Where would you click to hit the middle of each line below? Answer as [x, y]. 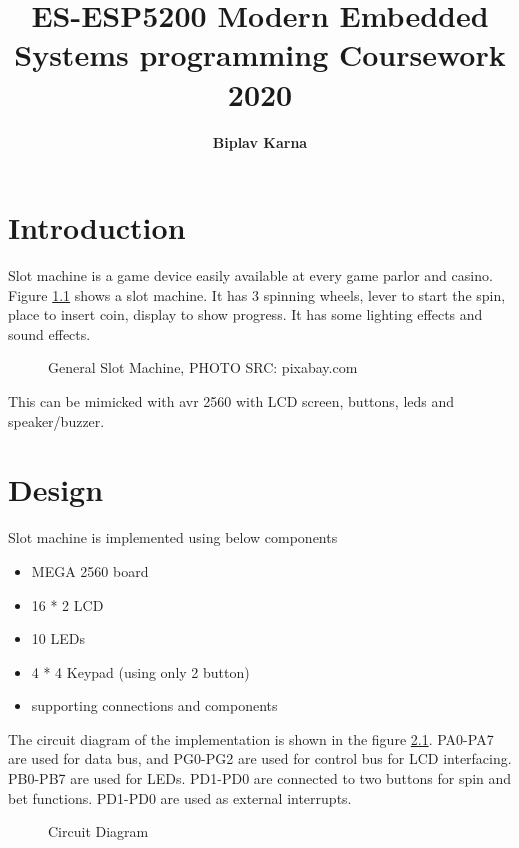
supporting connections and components [154, 705]
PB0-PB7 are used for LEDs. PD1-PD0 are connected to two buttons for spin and [260, 778]
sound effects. [49, 333]
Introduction [97, 227]
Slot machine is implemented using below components [173, 537]
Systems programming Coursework [260, 54]
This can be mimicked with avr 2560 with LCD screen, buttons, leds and [231, 401]
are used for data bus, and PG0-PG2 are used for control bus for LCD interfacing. [260, 758]
